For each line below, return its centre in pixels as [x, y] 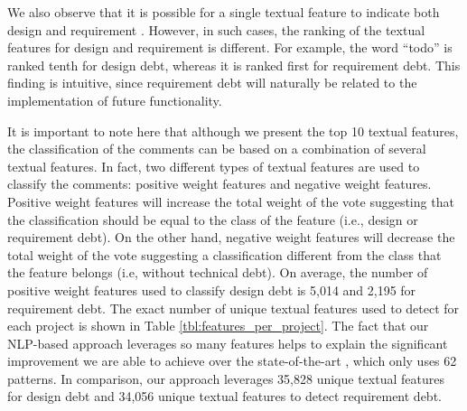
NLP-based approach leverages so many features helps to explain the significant [228, 343]
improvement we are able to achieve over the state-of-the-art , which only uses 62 [232, 361]
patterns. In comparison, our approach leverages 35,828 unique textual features [226, 378]
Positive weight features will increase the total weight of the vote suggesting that [231, 201]
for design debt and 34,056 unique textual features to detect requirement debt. [224, 396]
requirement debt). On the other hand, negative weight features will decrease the [231, 237]
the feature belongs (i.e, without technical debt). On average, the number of [218, 272]
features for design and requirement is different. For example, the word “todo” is [230, 47]
